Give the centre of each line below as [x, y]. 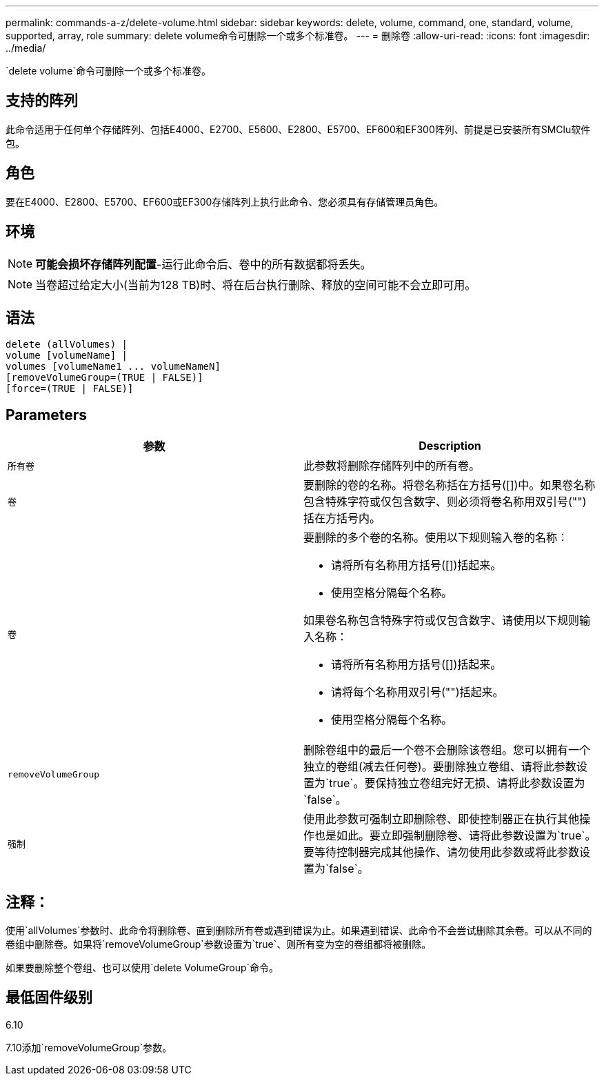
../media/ [26, 48]
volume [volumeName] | [67, 356]
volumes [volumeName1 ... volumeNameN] [113, 367]
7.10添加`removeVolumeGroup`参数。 [89, 1047]
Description [450, 446]
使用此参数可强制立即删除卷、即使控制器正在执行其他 [442, 819]
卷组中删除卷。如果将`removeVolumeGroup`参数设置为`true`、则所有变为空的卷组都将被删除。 [219, 944]
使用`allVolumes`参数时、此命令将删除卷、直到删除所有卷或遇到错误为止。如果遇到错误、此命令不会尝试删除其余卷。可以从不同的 [299, 931]
